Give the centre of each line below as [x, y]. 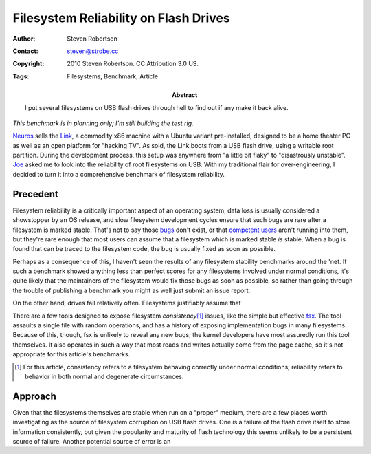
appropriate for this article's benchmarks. [71, 354]
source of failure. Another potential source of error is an [92, 442]
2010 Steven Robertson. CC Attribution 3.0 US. [133, 64]
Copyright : [29, 64]
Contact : [26, 51]
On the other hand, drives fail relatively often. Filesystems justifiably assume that [127, 303]
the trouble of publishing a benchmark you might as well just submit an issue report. [132, 290]
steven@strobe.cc [93, 51]
